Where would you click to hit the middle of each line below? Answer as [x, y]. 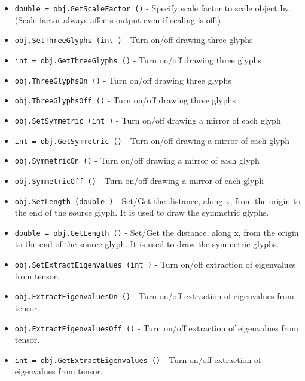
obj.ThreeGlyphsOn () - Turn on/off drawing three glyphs [123, 80]
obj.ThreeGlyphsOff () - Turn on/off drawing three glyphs [125, 100]
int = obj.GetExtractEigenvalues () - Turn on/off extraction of [138, 359]
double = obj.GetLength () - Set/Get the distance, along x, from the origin [157, 232]
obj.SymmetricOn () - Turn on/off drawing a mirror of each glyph [137, 160]
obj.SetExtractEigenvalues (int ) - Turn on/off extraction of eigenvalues [155, 264]
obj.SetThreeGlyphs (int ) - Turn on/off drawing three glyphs [134, 40]
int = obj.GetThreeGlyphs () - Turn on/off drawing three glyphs [138, 59]
